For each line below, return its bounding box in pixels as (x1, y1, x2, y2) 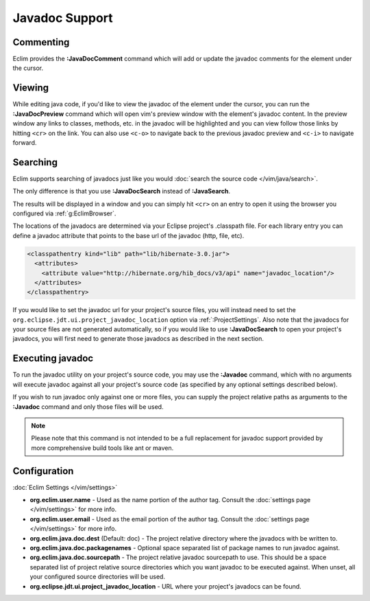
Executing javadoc (12, 353, 94, 364)
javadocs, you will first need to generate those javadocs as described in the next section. (12, 335, 264, 343)
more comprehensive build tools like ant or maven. (31, 443, 174, 452)
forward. (12, 138, 37, 147)
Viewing (12, 82, 49, 94)
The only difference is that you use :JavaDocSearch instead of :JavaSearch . (12, 187, 231, 196)
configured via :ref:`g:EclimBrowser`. (12, 209, 116, 217)
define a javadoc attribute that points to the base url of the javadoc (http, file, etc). (12, 231, 245, 239)
